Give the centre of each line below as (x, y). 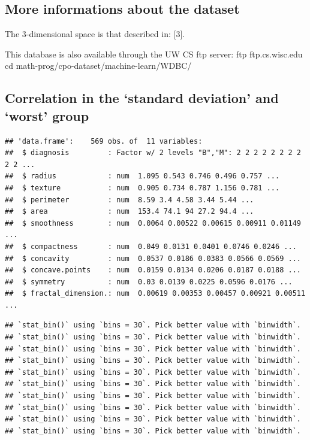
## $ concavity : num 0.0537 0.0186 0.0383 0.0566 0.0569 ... (153, 258)
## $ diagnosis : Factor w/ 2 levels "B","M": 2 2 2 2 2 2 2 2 (153, 153)
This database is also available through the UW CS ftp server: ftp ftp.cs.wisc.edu (154, 54)
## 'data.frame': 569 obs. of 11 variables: (104, 141)
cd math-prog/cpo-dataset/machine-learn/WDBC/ (98, 66)
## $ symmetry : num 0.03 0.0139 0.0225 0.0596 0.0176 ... (149, 282)
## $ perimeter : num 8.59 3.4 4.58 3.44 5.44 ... (130, 200)
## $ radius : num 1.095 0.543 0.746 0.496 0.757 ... (142, 176)
